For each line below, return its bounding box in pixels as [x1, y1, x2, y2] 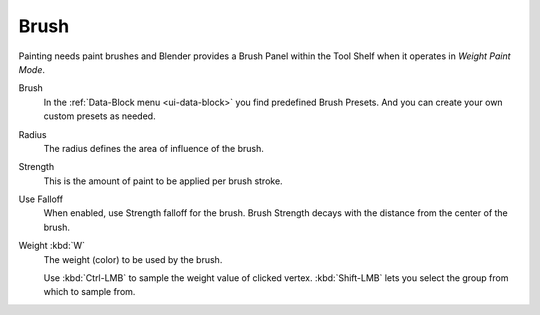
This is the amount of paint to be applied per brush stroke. [43, 175, 284, 187]
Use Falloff [18, 193, 64, 205]
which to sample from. [43, 286, 136, 298]
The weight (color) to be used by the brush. [43, 253, 223, 265]
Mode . [18, 63, 45, 75]
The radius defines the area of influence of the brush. [43, 142, 264, 154]
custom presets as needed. [43, 110, 156, 122]
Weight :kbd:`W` [18, 240, 85, 252]
